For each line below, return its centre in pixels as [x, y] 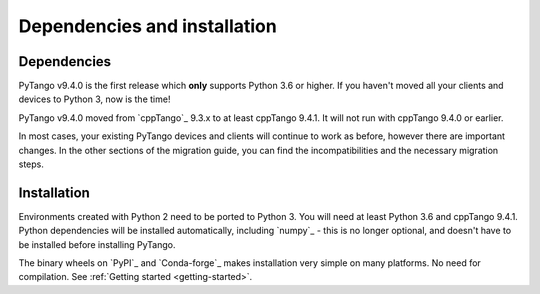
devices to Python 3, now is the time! [94, 99]
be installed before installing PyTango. [97, 244]
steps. [31, 164]
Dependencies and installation [147, 26]
